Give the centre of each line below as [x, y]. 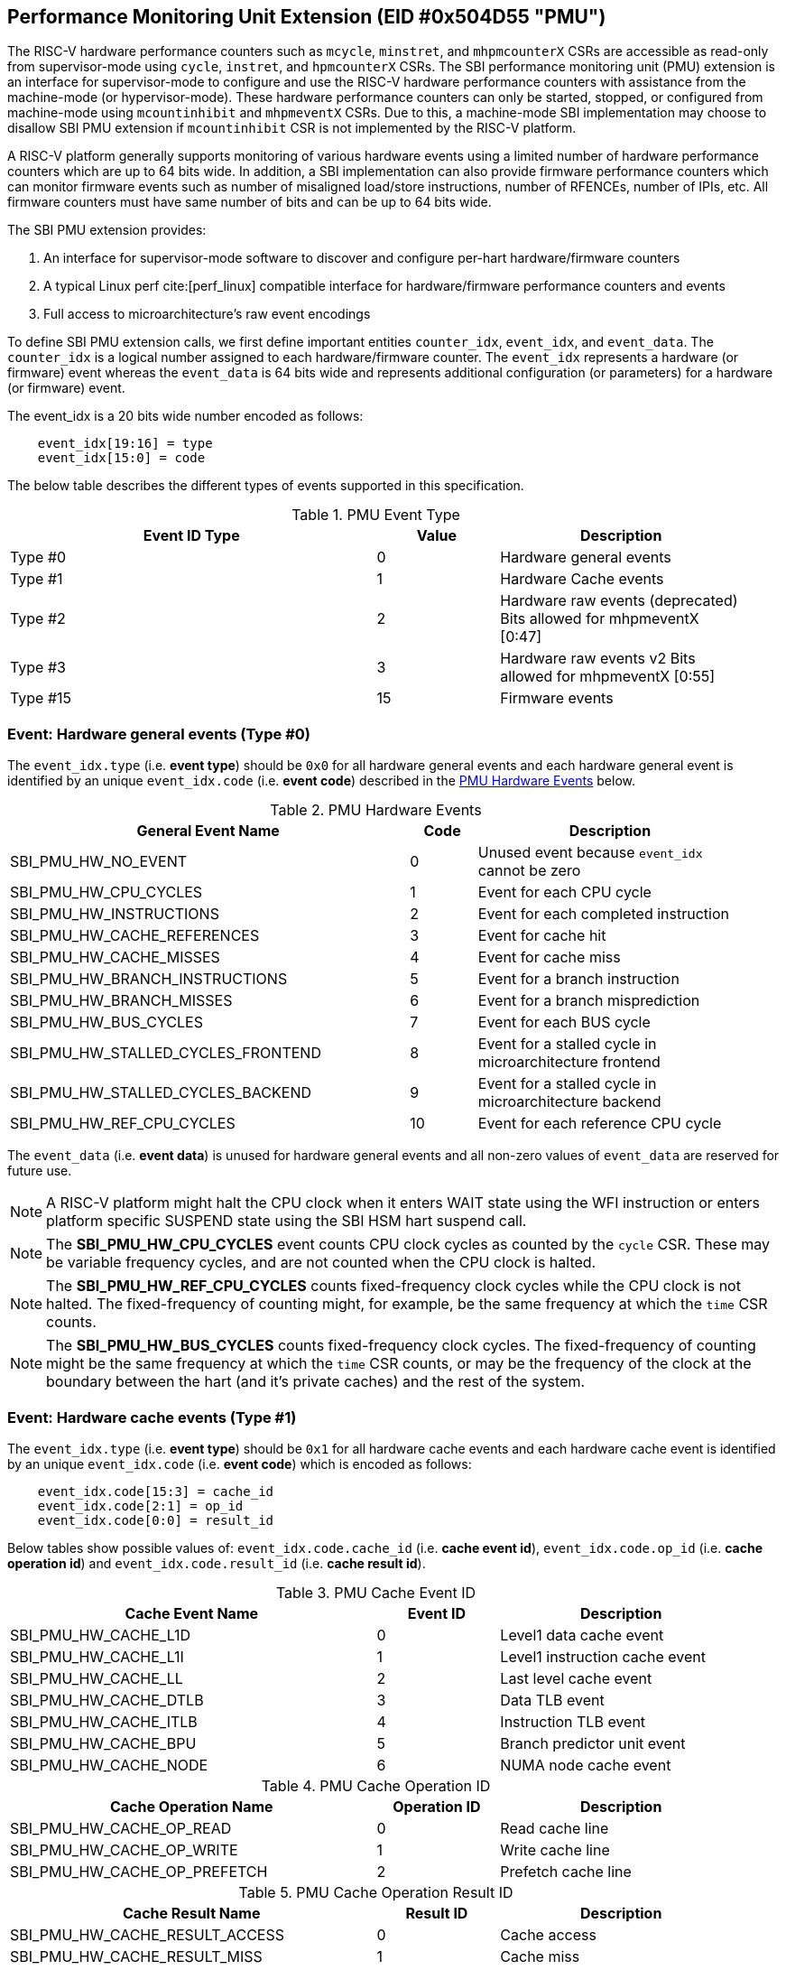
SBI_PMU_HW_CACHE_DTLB [107, 1700]
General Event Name [208, 831]
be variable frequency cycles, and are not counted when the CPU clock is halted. [321, 1263]
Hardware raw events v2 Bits [598, 659]
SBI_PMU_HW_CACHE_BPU [103, 1743]
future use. [40, 1171]
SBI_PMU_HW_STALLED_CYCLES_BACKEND [161, 1093]
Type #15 [41, 698]
